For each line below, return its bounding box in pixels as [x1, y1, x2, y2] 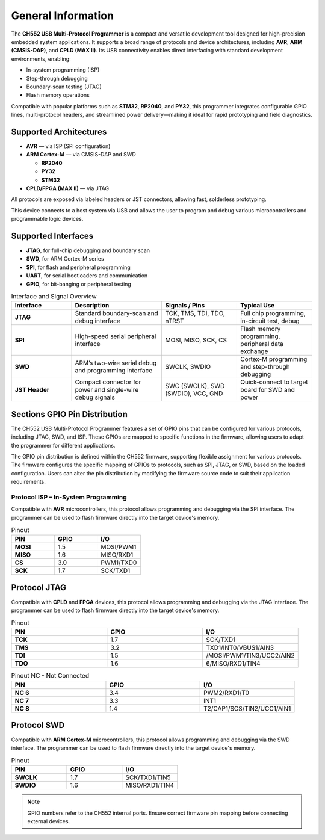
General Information [11, 9, 114, 22]
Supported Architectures [11, 126, 107, 137]
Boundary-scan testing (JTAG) [26, 83, 102, 90]
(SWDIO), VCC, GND [165, 389, 223, 398]
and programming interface [75, 366, 153, 375]
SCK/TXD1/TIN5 [125, 773, 171, 782]
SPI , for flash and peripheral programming [26, 264, 131, 271]
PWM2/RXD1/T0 [203, 688, 250, 697]
